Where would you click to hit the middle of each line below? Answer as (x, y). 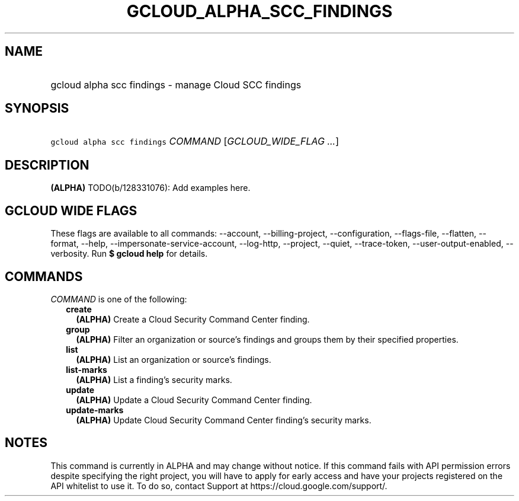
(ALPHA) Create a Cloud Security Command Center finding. (193, 319)
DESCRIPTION (47, 165)
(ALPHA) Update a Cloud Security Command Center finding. (194, 400)
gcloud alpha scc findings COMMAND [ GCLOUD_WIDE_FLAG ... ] (195, 141)
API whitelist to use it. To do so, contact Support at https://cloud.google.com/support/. (219, 486)
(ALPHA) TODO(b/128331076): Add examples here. (150, 188)
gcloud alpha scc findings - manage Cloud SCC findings (176, 84)
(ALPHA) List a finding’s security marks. (154, 379)
